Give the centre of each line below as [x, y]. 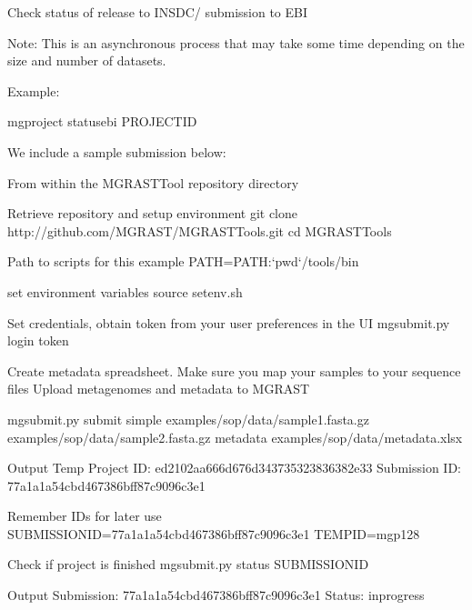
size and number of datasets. [87, 60]
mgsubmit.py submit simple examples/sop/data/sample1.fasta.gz [188, 419]
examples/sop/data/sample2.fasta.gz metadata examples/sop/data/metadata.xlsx [235, 437]
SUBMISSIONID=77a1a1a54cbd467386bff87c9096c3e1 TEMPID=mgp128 [214, 533]
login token [38, 340]
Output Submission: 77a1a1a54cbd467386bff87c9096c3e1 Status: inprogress [216, 595]
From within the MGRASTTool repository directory [153, 182]
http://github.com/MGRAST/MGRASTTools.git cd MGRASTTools [200, 230]
